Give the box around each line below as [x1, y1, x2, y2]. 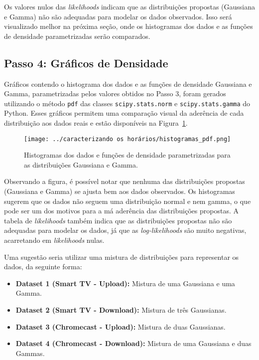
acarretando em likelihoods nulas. [4, 235, 105, 245]
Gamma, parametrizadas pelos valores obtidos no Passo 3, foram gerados [4, 88, 226, 99]
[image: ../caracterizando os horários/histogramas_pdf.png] [24, 135, 231, 143]
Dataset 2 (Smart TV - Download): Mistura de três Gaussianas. [15, 304, 227, 315]
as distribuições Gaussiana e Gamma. [24, 159, 138, 170]
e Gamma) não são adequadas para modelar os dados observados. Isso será [4, 11, 232, 21]
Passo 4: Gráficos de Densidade [4, 55, 168, 70]
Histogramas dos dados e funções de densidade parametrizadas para [24, 150, 231, 160]
